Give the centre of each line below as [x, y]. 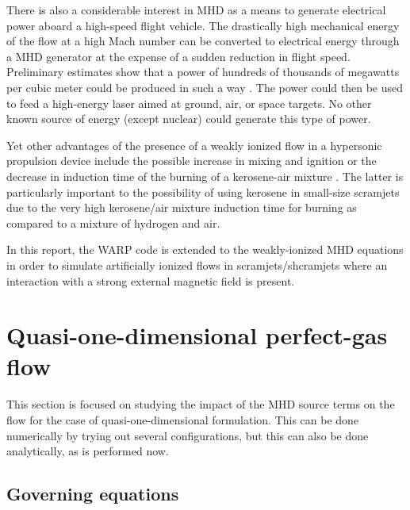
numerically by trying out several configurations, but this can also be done [188, 435]
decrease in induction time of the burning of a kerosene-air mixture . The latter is [205, 176]
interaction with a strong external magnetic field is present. [151, 280]
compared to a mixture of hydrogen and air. [113, 222]
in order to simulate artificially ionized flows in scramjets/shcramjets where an [197, 265]
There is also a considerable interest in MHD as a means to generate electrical [196, 10]
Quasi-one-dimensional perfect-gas [197, 335]
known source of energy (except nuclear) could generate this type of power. [189, 119]
